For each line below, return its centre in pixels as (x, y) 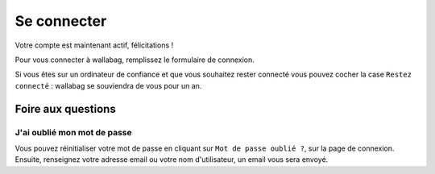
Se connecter (61, 21)
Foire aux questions (65, 109)
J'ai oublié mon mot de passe (73, 132)
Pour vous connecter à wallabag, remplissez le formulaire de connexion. (135, 60)
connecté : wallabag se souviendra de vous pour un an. (108, 85)
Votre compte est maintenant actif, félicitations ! (94, 45)
